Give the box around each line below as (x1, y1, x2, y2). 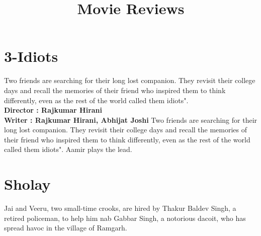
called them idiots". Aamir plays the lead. (4, 144, 132, 154)
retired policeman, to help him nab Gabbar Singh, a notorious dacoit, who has (4, 212, 246, 223)
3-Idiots (4, 46, 58, 66)
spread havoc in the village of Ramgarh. (4, 222, 127, 233)
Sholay (4, 174, 51, 194)
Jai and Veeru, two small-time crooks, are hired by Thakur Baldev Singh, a (4, 203, 236, 213)
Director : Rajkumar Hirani (4, 105, 103, 115)
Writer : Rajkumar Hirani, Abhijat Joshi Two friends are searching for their (4, 114, 257, 125)
